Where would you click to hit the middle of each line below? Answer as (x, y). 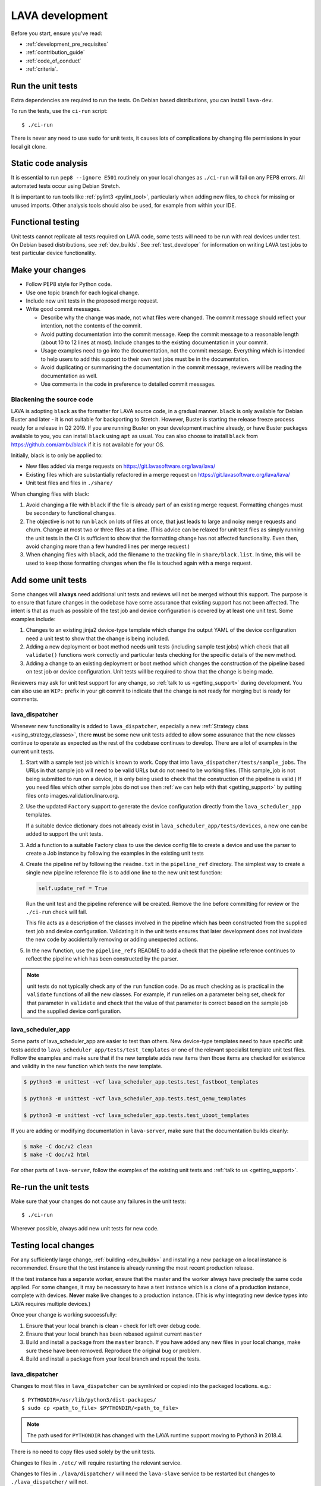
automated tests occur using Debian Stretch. (66, 186)
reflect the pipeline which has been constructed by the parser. (102, 959)
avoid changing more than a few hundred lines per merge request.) (108, 546)
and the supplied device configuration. (74, 1011)
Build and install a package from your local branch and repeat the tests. (113, 1359)
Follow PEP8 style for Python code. (69, 284)
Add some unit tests (49, 580)
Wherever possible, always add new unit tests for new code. (85, 1228)
